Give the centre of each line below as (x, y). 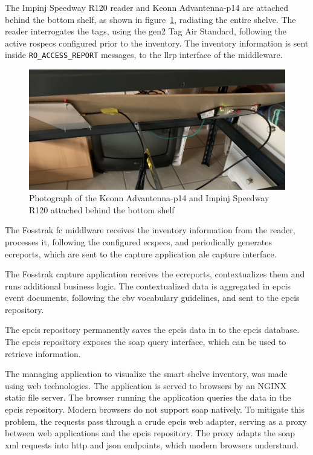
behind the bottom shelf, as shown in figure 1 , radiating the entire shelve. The (150, 19)
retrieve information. (43, 353)
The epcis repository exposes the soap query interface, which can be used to (146, 342)
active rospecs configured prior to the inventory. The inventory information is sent (157, 43)
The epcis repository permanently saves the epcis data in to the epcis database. (152, 330)
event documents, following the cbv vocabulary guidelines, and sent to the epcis (152, 298)
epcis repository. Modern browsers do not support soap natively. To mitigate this (155, 409)
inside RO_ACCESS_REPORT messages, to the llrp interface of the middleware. (144, 55)
